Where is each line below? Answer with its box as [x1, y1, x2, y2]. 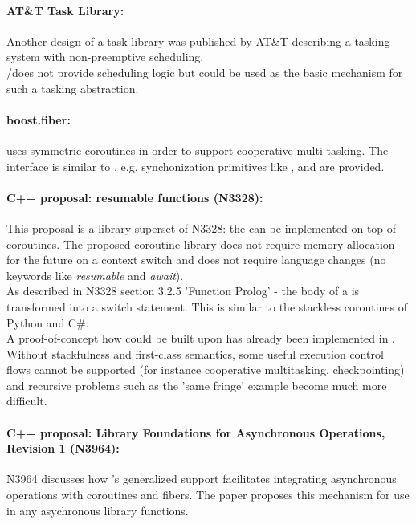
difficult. [6, 392, 47, 409]
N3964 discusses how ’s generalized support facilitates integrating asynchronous [6, 470, 397, 487]
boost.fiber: [6, 111, 71, 128]
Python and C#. [6, 314, 89, 331]
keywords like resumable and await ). [6, 266, 184, 283]
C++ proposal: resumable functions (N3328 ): [6, 189, 263, 205]
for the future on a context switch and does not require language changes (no [6, 251, 386, 268]
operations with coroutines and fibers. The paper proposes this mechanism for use [6, 486, 410, 503]
